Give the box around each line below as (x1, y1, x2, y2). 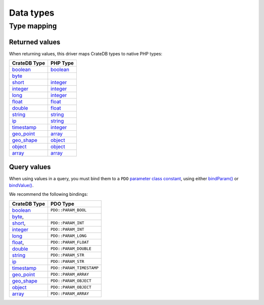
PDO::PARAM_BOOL (50, 208, 87, 213)
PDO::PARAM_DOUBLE (50, 246, 91, 252)
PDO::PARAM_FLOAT (50, 240, 89, 245)
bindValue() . (9, 183, 34, 188)
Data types (9, 7, 55, 18)
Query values (9, 163, 51, 171)
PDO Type (50, 200, 74, 207)
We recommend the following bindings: (9, 191, 88, 197)
